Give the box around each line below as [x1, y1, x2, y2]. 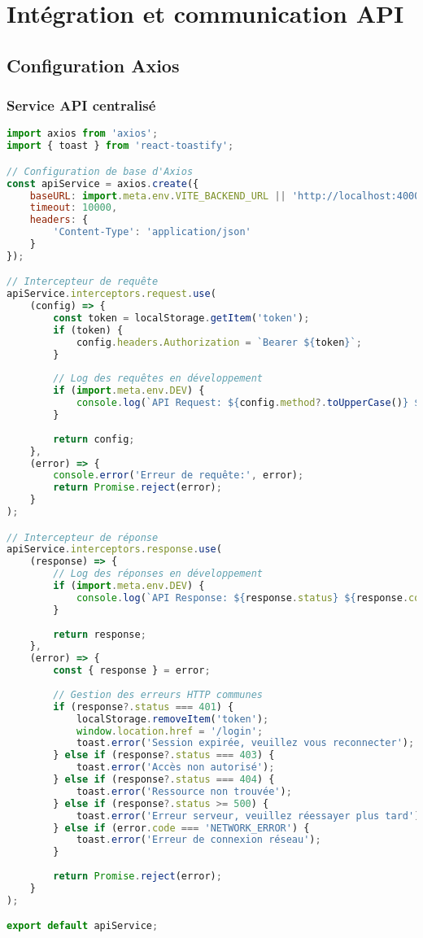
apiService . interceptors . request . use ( [7, 288, 216, 300]
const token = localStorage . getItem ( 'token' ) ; [53, 312, 310, 325]
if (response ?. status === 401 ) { [53, 700, 234, 713]
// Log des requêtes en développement [53, 373, 263, 385]
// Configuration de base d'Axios [7, 165, 194, 177]
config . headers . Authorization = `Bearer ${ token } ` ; [76, 336, 362, 348]
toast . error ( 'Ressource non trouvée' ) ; [76, 785, 292, 797]
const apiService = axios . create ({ [7, 177, 199, 190]
